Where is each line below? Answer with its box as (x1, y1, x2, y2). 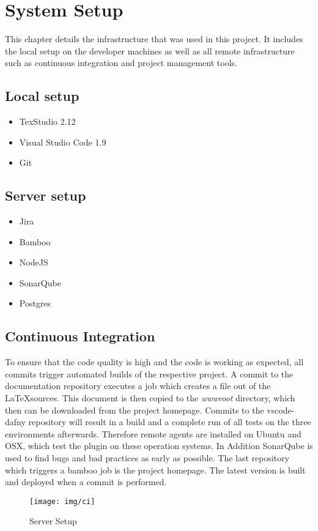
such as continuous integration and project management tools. (5, 56, 237, 69)
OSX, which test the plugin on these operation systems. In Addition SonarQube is (5, 439, 313, 452)
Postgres (19, 297, 51, 310)
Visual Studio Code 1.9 (19, 135, 106, 148)
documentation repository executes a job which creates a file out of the (5, 379, 271, 392)
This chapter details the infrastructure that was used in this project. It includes (5, 32, 303, 45)
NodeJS (19, 256, 48, 269)
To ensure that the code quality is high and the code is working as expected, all (5, 355, 304, 368)
